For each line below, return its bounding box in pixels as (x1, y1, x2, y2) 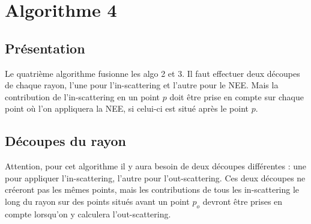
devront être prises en (202, 195, 283, 207)
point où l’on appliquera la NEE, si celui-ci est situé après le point (5, 102, 249, 115)
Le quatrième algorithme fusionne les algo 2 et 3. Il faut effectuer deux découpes (5, 67, 300, 79)
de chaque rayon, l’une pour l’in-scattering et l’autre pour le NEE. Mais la (5, 79, 279, 91)
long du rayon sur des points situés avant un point (5, 195, 190, 207)
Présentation (5, 38, 85, 57)
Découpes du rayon (5, 132, 127, 150)
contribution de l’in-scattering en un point (5, 90, 160, 103)
